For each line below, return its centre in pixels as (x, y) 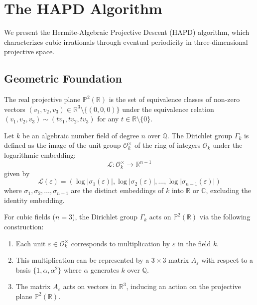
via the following (225, 217)
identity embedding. (34, 200)
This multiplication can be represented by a (82, 260)
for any (108, 119)
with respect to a (227, 260)
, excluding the (229, 190)
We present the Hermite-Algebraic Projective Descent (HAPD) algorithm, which (127, 32)
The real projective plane (42, 99)
